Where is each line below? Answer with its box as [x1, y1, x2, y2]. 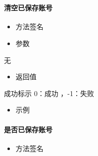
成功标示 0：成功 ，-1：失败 [4, 88, 94, 98]
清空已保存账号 [4, 2, 52, 13]
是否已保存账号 [4, 124, 52, 134]
